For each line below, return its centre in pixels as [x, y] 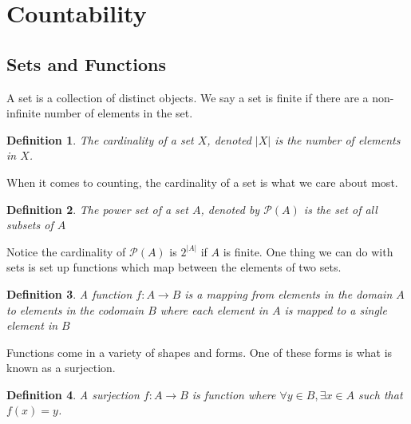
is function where [234, 394]
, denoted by [230, 209]
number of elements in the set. [119, 113]
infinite [24, 113]
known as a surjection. [61, 368]
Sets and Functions [86, 63]
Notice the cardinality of [66, 251]
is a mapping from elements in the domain [288, 293]
